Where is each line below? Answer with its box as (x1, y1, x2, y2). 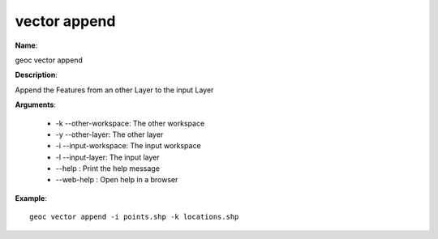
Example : (15, 193, 48, 203)
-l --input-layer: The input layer (55, 152, 160, 162)
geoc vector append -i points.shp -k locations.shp (29, 212, 239, 222)
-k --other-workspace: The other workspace (55, 118, 205, 128)
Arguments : (15, 100, 57, 109)
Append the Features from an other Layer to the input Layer (15, 85, 214, 95)
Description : (15, 70, 58, 80)
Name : (15, 41, 38, 50)
